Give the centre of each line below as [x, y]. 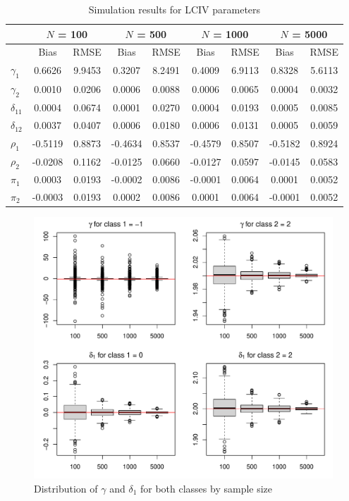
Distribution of [66, 488]
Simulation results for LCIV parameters [174, 9]
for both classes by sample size [206, 488]
